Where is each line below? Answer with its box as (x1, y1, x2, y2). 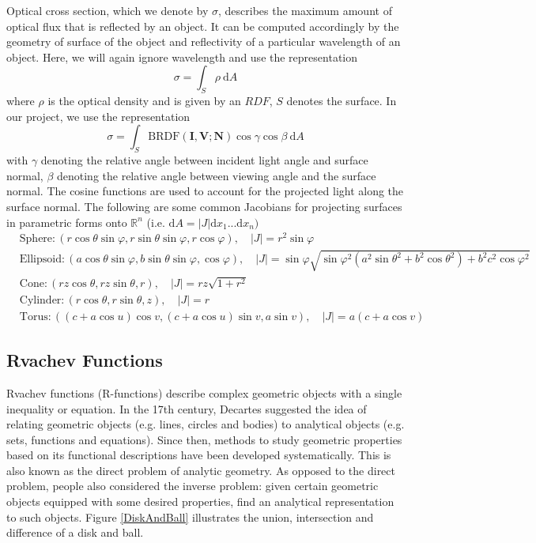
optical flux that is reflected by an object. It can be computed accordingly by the (6, 17, 399, 34)
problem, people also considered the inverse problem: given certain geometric (6, 477, 379, 494)
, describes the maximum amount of (218, 2, 392, 18)
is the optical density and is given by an (47, 92, 241, 109)
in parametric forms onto (6, 213, 127, 230)
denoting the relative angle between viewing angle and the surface (56, 167, 376, 183)
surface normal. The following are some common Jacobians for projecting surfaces (6, 198, 402, 214)
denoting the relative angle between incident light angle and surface (40, 152, 368, 168)
